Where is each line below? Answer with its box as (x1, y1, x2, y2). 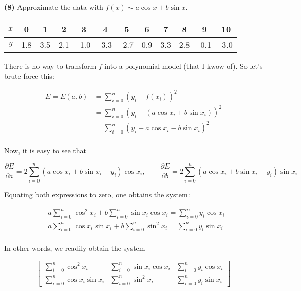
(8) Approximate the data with (4, 2, 103, 12)
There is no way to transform (4, 60, 97, 71)
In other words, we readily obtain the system (4, 243, 145, 253)
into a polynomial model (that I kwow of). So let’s (104, 60, 263, 71)
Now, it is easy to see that (4, 145, 87, 156)
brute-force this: (4, 70, 54, 81)
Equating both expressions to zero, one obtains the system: (4, 189, 190, 200)
